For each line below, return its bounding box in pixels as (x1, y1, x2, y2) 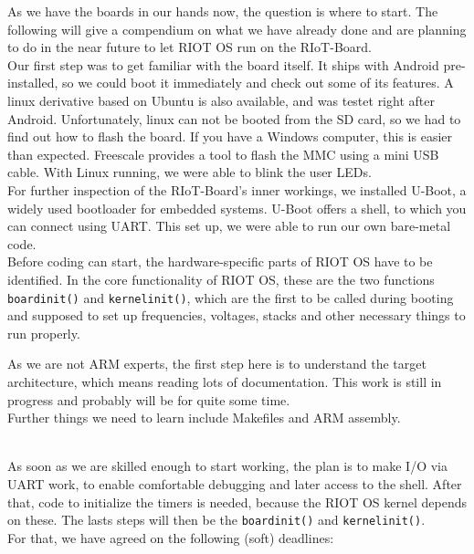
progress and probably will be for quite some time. (7, 390, 290, 409)
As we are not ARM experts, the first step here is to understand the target (7, 354, 427, 373)
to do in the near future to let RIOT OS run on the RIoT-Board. (7, 37, 372, 57)
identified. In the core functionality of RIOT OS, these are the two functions (7, 269, 435, 288)
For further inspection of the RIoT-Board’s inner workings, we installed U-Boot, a (7, 180, 467, 199)
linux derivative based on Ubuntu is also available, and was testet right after (7, 90, 435, 110)
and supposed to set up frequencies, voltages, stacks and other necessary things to (7, 306, 466, 325)
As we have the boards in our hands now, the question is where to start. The (7, 2, 438, 20)
